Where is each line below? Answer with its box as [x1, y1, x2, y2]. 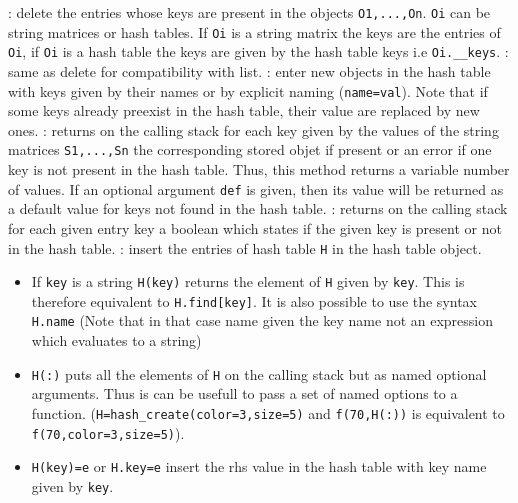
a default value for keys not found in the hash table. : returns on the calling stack [8, 198, 508, 219]
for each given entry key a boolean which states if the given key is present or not [8, 217, 502, 238]
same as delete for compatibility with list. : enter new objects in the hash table [8, 60, 491, 81]
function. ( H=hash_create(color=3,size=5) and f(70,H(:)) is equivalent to [31, 402, 505, 423]
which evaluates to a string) [31, 330, 202, 351]
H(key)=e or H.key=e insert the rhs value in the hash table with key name [31, 456, 487, 477]
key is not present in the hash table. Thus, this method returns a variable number [8, 159, 510, 180]
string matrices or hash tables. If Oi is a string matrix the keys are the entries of [8, 21, 501, 42]
